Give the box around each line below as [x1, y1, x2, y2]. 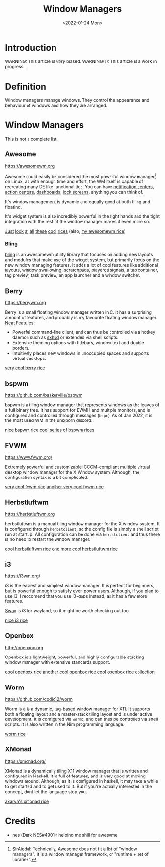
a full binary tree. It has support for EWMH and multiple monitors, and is [5, 407, 151, 413]
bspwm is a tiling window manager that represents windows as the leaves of [5, 402, 160, 408]
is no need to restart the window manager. [5, 536, 91, 542]
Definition [5, 81, 47, 92]
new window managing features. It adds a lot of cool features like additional [5, 262, 158, 268]
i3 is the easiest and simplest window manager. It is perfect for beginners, [5, 583, 155, 589]
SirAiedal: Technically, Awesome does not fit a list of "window [12, 846, 137, 852]
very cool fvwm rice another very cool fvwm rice [5, 483, 104, 490]
